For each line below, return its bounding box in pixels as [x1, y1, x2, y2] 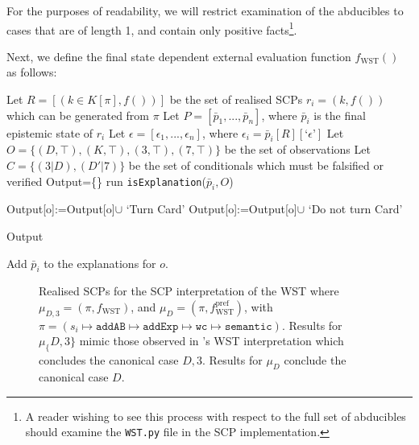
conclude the [284, 352, 346, 369]
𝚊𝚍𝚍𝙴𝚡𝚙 [143, 320, 179, 332]
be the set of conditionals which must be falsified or [128, 157, 384, 174]
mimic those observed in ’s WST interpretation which [79, 332, 344, 349]
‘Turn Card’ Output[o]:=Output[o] [126, 200, 297, 217]
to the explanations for [44, 254, 156, 271]
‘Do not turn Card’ [308, 200, 403, 217]
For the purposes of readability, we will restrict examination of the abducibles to [6, 2, 404, 19]
